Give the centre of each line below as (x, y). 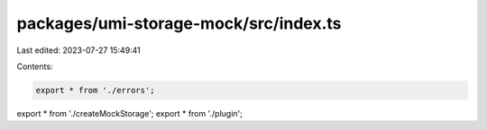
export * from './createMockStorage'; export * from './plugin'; (130, 113)
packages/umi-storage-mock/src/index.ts (179, 23)
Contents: (35, 66)
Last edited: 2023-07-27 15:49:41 (79, 50)
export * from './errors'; (95, 90)
